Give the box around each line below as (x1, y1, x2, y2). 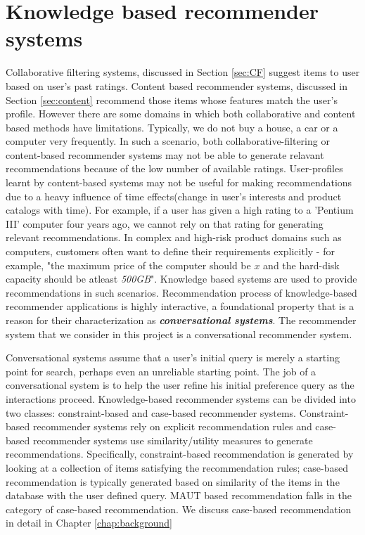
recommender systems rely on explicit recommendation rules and (32, 419, 312, 434)
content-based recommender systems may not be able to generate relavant (6, 147, 324, 162)
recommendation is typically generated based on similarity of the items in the (6, 474, 340, 489)
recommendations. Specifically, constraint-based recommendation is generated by (6, 446, 354, 461)
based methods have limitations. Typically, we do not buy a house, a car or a (6, 120, 338, 134)
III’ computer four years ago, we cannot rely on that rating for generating (6, 216, 324, 231)
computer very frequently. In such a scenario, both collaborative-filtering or (6, 134, 330, 148)
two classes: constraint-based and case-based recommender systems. (6, 405, 297, 420)
